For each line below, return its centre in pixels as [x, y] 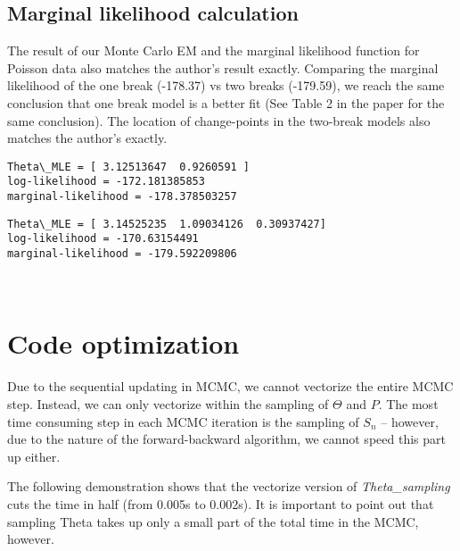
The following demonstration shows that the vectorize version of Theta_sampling [229, 486]
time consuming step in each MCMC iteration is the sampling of [183, 421]
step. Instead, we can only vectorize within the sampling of [168, 404]
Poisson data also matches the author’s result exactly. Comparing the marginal [223, 67]
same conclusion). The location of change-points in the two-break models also [219, 120]
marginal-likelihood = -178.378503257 [122, 197]
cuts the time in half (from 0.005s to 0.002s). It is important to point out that [221, 503]
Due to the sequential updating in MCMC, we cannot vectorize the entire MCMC [230, 386]
